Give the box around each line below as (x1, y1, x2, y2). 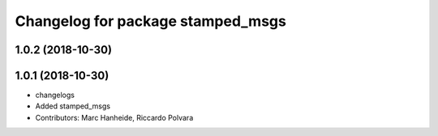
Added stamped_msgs (35, 101, 111, 111)
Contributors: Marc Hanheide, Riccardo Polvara (35, 113, 194, 122)
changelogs (35, 90, 75, 100)
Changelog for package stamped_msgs (15, 12, 287, 30)
